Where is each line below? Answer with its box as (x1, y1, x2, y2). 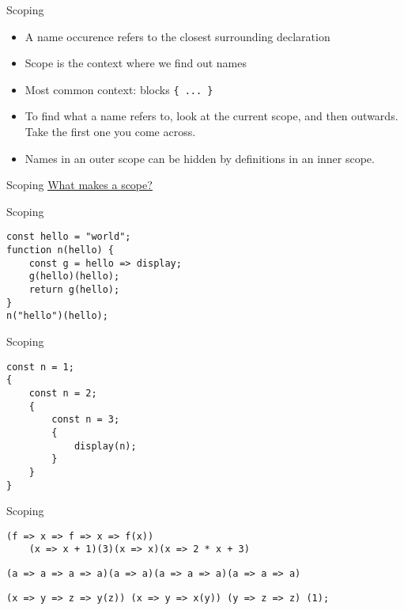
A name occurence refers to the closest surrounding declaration (25, 28, 330, 44)
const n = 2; (28, 387, 97, 399)
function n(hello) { (6, 244, 115, 256)
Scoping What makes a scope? (6, 176, 153, 193)
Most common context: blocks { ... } (25, 81, 213, 97)
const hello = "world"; (6, 231, 131, 243)
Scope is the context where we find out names (25, 55, 247, 71)
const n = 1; (6, 361, 74, 373)
